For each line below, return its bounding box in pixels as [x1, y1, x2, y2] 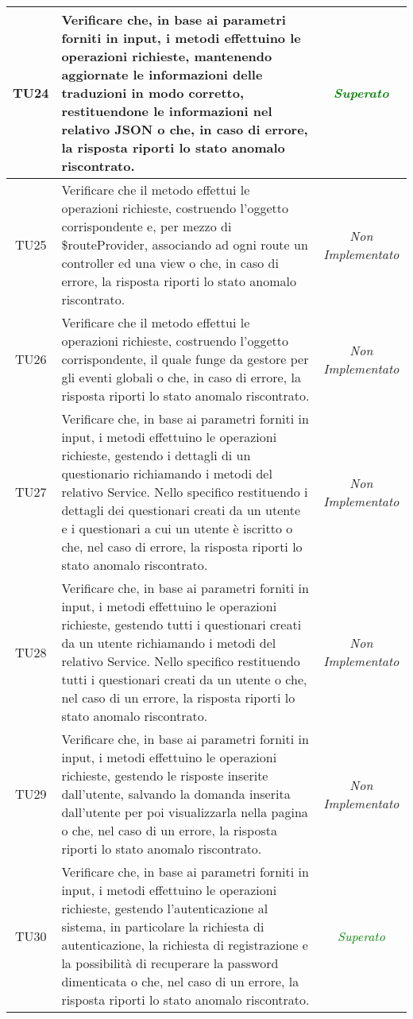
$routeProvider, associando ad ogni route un [61, 235, 308, 254]
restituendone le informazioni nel [61, 102, 272, 120]
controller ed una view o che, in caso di [61, 254, 279, 272]
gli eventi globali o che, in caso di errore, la [61, 368, 301, 386]
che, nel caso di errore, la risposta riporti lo [61, 537, 303, 556]
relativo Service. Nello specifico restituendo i [61, 482, 308, 501]
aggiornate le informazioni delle [61, 65, 263, 83]
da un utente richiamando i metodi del [61, 633, 276, 652]
